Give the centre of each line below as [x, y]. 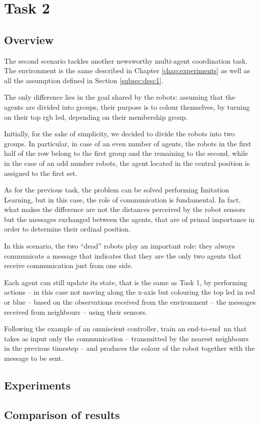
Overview [29, 39]
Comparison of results [62, 414]
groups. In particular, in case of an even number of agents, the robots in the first [128, 143]
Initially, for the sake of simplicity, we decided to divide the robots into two [119, 134]
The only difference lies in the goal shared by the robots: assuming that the [120, 97]
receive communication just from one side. [68, 265]
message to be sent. [34, 358]
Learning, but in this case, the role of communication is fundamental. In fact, [122, 199]
